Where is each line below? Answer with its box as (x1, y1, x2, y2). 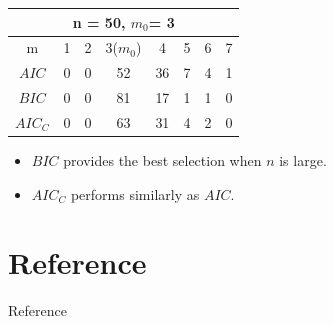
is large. (279, 149, 327, 170)
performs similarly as (70, 183, 200, 204)
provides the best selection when (63, 149, 262, 170)
